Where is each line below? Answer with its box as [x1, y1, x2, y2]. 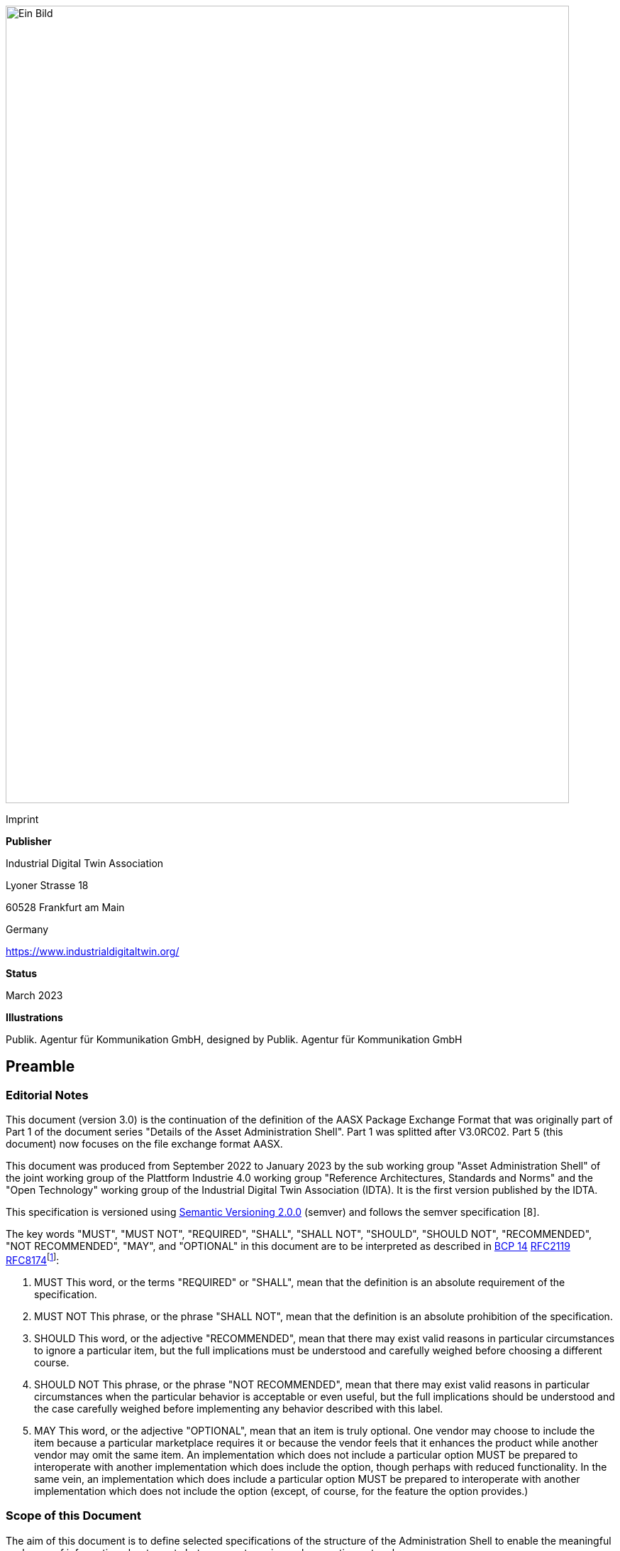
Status [6, 967, 38, 979]
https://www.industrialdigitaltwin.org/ [6, 945, 179, 957]
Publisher [6, 835, 52, 847]
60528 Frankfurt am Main [6, 901, 125, 913]
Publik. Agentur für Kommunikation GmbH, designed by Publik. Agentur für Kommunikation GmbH [6, 1033, 463, 1045]
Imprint [6, 813, 39, 825]
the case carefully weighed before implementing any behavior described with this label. [34, 1402, 443, 1415]
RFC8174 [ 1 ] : [6, 1252, 60, 1266]
